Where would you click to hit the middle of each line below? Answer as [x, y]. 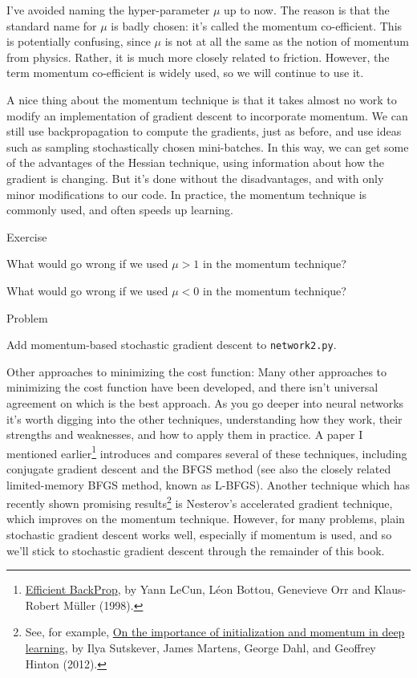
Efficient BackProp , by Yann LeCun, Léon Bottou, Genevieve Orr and [198, 589]
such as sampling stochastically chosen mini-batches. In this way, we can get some [208, 146]
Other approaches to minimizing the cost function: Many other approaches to [197, 371]
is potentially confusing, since [79, 41]
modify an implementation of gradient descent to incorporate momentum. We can [207, 115]
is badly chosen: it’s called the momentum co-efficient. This [257, 25]
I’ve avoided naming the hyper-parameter [108, 10]
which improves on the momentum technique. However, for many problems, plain [206, 519]
